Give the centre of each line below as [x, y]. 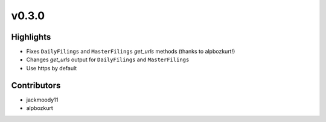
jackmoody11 [42, 100]
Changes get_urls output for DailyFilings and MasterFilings [108, 59]
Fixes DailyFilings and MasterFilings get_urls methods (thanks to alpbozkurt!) [131, 52]
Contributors [36, 85]
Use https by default [52, 68]
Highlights [31, 37]
